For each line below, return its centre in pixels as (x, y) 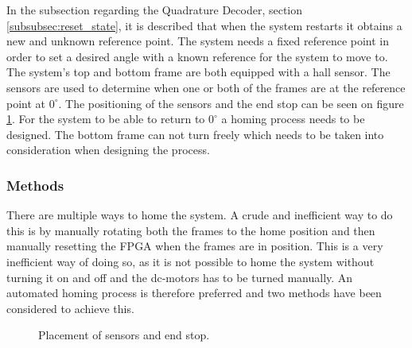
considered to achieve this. (70, 308)
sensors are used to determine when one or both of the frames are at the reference (206, 87)
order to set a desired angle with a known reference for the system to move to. (197, 56)
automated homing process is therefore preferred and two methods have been (194, 293)
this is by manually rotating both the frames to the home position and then (191, 230)
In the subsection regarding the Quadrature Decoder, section (155, 10)
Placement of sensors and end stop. (124, 335)
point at (26, 103)
